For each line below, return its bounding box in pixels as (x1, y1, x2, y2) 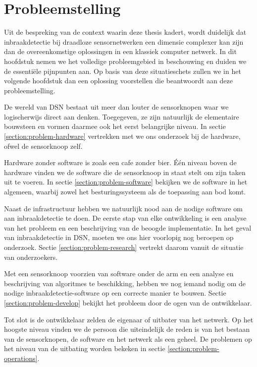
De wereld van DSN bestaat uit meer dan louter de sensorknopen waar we (4, 102, 229, 112)
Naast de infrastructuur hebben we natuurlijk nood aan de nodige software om (4, 203, 243, 213)
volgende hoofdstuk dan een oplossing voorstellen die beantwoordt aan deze (4, 75, 233, 86)
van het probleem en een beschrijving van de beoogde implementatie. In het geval (4, 222, 252, 233)
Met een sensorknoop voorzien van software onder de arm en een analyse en (4, 268, 234, 279)
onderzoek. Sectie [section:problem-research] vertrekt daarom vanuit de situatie (4, 242, 244, 252)
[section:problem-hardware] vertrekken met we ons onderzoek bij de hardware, (4, 131, 241, 141)
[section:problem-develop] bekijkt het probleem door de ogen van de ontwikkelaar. (4, 297, 252, 307)
